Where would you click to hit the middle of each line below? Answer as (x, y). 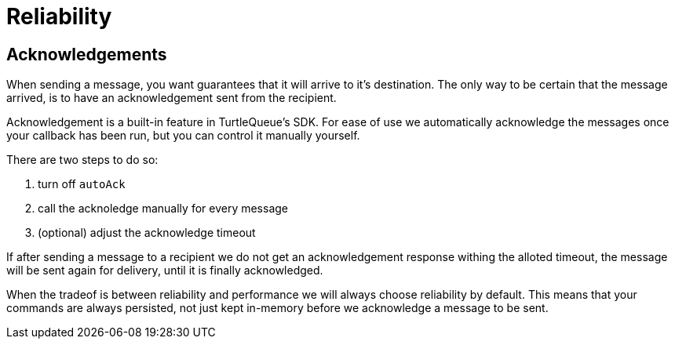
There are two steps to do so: (82, 160)
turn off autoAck (82, 184)
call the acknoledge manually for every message (163, 209)
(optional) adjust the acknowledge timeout (147, 233)
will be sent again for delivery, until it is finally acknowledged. (165, 271)
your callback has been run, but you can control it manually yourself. (183, 136)
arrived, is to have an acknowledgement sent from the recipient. (171, 98)
